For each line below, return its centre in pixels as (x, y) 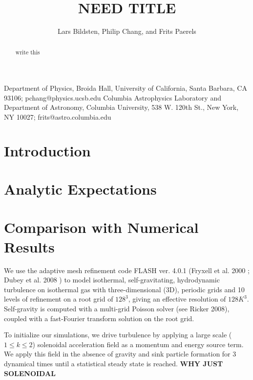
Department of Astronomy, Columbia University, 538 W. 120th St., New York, (121, 107)
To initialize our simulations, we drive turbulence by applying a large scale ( (118, 335)
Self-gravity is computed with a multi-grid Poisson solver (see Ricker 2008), (117, 308)
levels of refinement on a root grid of (59, 299)
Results (29, 246)
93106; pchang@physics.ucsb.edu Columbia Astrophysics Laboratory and (113, 97)
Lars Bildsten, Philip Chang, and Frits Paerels (127, 31)
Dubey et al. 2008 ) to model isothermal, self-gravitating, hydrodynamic (112, 280)
